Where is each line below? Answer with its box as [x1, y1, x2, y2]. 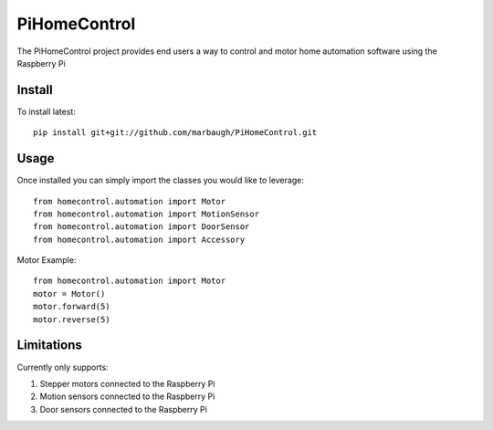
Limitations [16, 338, 82, 353]
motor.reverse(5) [33, 314, 110, 324]
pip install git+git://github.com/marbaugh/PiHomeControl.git [33, 128, 318, 138]
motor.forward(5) [33, 301, 110, 312]
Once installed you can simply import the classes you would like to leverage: [16, 174, 305, 186]
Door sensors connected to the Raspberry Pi [39, 404, 207, 414]
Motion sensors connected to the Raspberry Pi [39, 391, 215, 402]
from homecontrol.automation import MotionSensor [33, 208, 260, 219]
